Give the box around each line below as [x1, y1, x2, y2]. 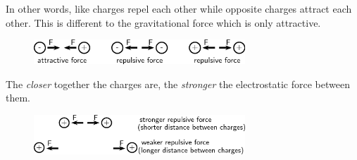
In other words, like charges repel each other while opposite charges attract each [6, 1, 352, 16]
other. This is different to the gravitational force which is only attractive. [6, 15, 321, 30]
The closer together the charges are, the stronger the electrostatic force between [6, 76, 350, 91]
